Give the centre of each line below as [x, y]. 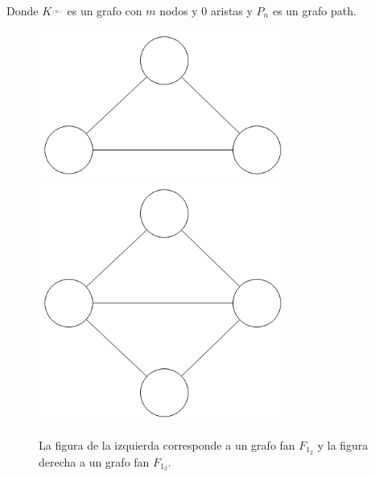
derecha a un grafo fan [94, 461]
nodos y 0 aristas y [206, 10]
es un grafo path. [314, 10]
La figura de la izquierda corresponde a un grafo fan [167, 444]
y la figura [343, 444]
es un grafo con [105, 10]
